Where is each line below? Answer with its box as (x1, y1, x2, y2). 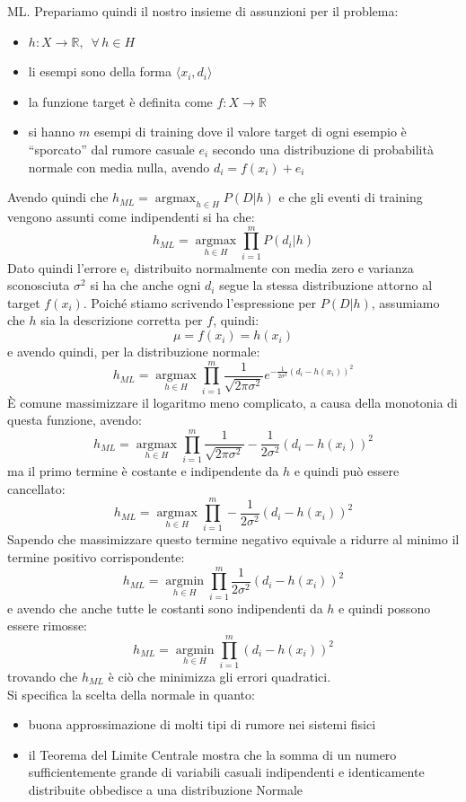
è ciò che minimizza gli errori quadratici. (108, 667, 331, 686)
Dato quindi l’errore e (7, 258, 127, 277)
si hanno (28, 122, 75, 141)
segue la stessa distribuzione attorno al (219, 276, 433, 295)
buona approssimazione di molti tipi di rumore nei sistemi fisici (28, 715, 376, 734)
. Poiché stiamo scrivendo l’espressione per (83, 293, 317, 312)
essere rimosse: (7, 616, 88, 635)
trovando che (7, 667, 78, 686)
